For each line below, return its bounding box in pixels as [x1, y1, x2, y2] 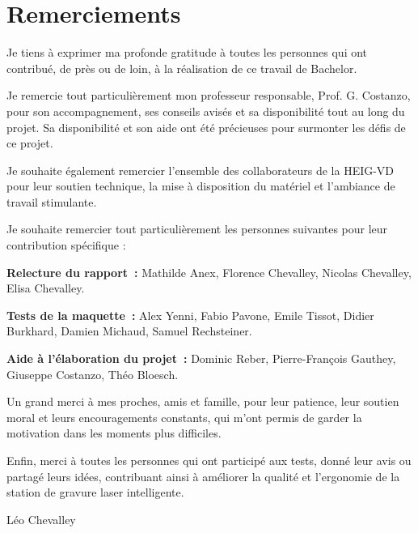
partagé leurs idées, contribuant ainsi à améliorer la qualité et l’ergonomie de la [6, 467, 400, 484]
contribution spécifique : [6, 237, 126, 254]
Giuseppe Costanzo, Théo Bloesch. [6, 365, 179, 382]
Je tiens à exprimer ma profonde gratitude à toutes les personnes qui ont [6, 44, 368, 61]
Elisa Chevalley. [6, 279, 85, 296]
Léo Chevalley [6, 510, 76, 527]
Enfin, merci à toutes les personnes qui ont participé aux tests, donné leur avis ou [6, 452, 412, 468]
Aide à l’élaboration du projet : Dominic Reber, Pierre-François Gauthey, [6, 350, 396, 367]
